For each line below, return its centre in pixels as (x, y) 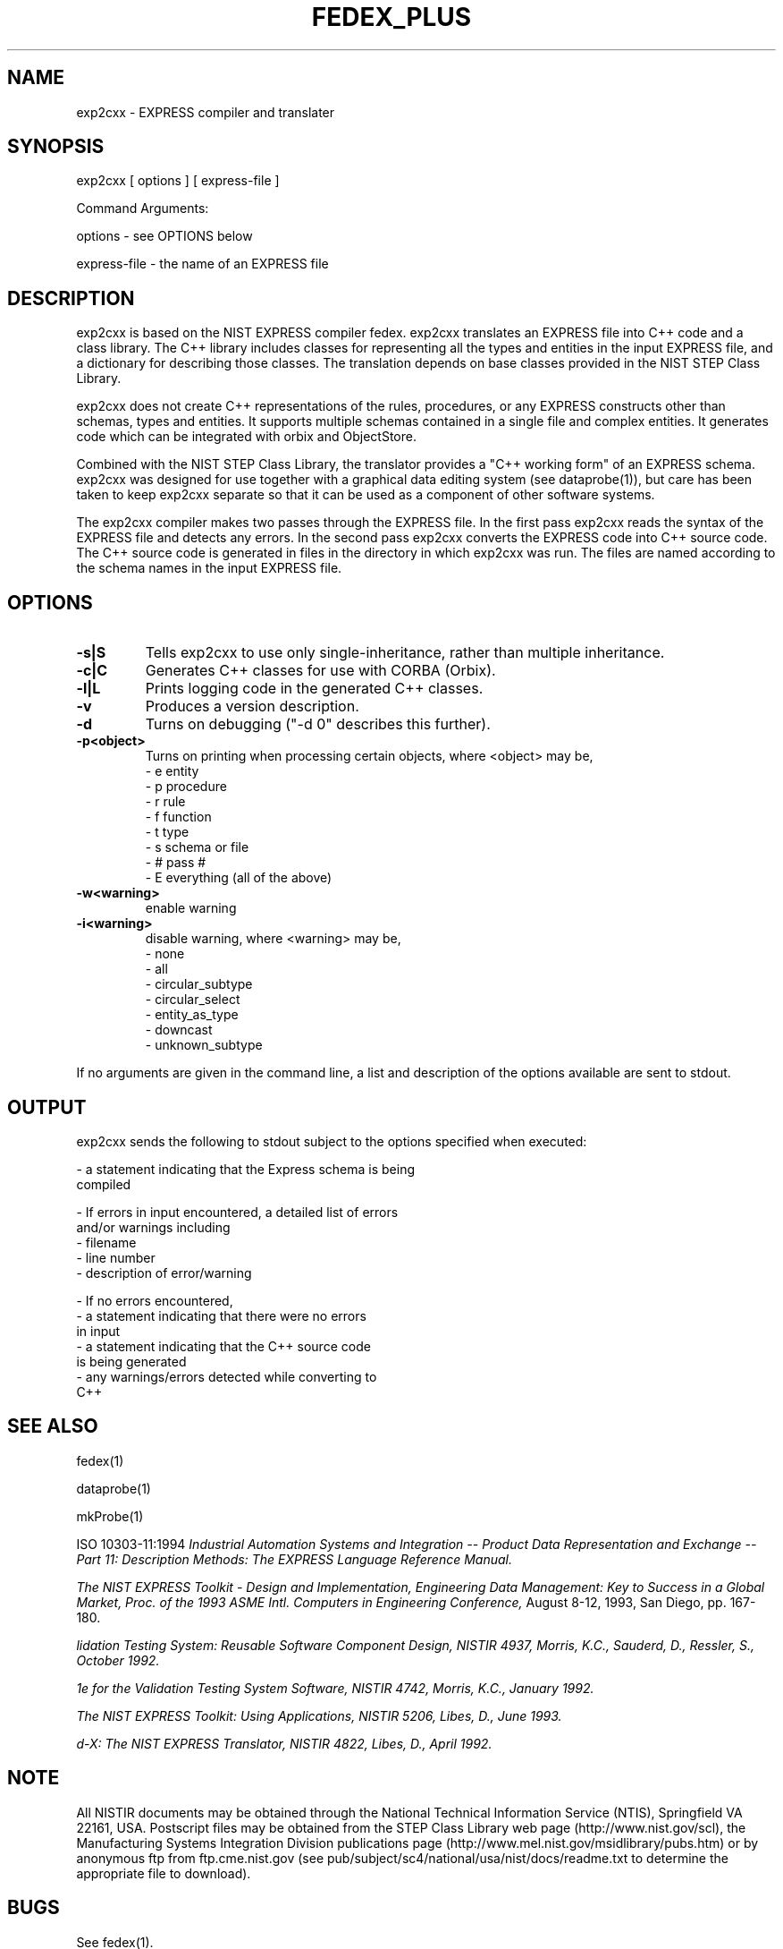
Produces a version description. (252, 706)
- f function (178, 817)
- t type (167, 832)
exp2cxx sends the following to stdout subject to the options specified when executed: (332, 1141)
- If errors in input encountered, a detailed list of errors (237, 1212)
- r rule (165, 802)
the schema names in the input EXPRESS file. (209, 568)
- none (165, 954)
